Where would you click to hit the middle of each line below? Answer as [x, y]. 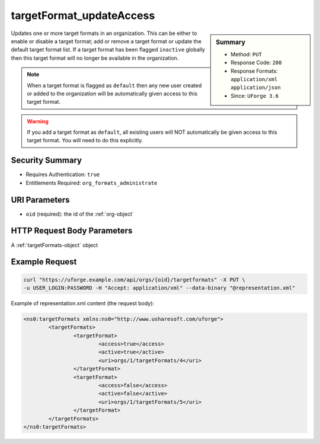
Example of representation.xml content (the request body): [82, 303]
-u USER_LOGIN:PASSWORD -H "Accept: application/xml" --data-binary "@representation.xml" [159, 288]
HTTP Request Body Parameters [72, 231]
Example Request [44, 262]
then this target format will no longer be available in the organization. [95, 58]
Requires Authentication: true [63, 174]
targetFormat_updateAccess [83, 15]
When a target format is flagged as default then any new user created [114, 85]
